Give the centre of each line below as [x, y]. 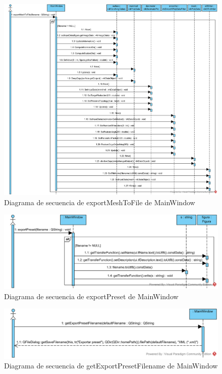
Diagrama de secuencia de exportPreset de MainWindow [91, 296]
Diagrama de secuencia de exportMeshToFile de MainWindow [100, 202]
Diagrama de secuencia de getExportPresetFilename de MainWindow [111, 366]
